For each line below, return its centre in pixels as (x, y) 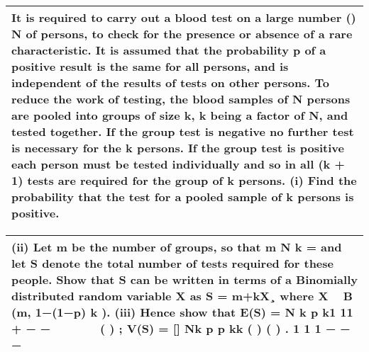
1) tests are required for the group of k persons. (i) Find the (184, 180)
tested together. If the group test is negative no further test (183, 131)
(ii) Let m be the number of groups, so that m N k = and (177, 247)
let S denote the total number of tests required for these (173, 263)
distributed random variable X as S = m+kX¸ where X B (182, 296)
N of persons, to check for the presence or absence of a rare (182, 34)
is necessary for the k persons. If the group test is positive (178, 148)
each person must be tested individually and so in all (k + (178, 164)
